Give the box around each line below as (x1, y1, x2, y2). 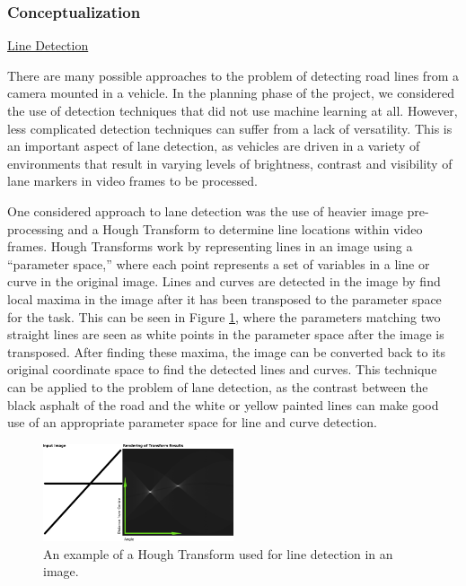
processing (7, 219, 64, 238)
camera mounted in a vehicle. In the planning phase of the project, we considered (7, 83, 455, 102)
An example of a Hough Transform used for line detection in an (43, 544, 393, 563)
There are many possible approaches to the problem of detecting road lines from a (7, 66, 459, 84)
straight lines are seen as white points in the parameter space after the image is (7, 325, 444, 344)
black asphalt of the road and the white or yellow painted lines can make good (7, 395, 439, 414)
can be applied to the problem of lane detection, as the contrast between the (7, 377, 428, 396)
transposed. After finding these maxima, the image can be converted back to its (7, 342, 446, 361)
